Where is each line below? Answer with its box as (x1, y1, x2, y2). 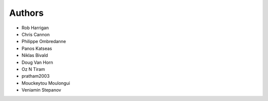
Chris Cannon (21, 31, 50, 37)
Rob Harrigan (21, 25, 49, 31)
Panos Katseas (21, 45, 52, 51)
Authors (9, 7, 44, 18)
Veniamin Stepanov (21, 87, 62, 93)
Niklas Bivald (21, 52, 48, 58)
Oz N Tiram (21, 66, 45, 72)
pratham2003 (21, 73, 50, 79)
